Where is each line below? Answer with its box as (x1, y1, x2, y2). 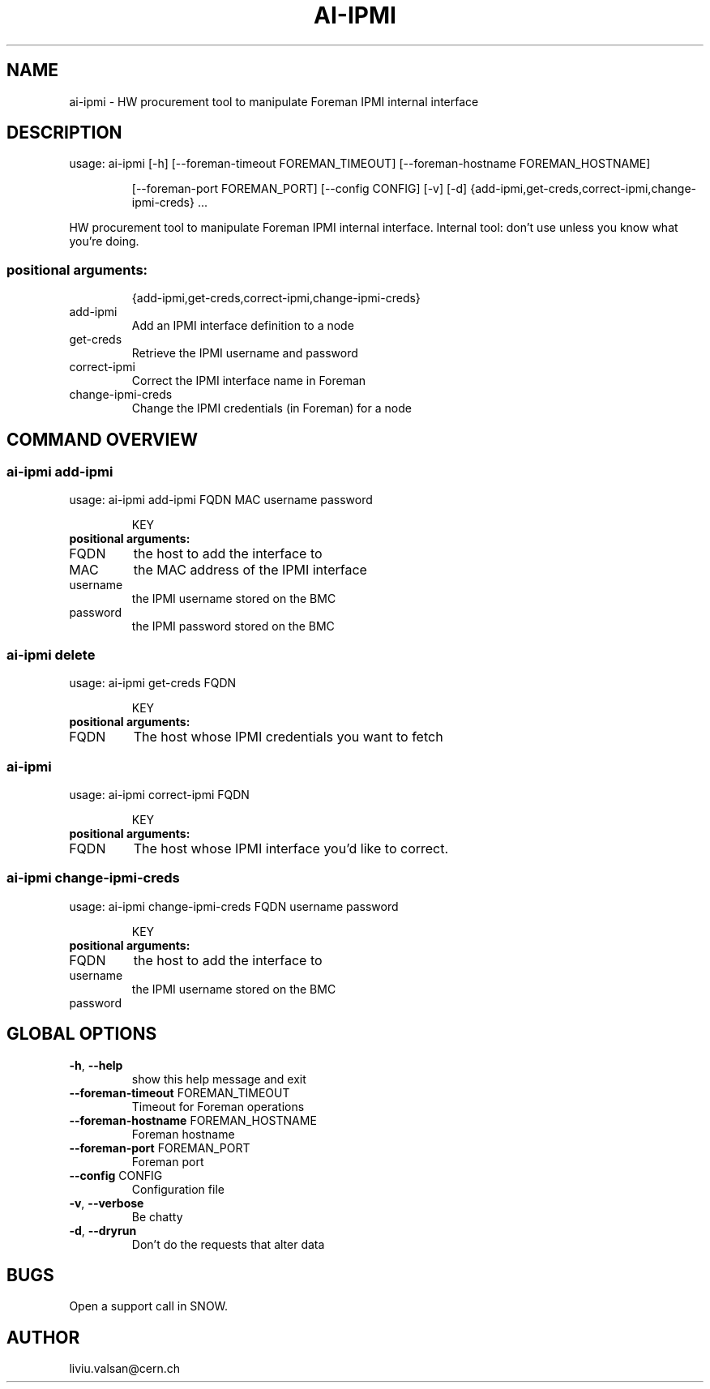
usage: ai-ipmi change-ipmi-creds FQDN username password (69, 899, 399, 913)
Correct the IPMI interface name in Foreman (131, 374, 366, 388)
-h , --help (69, 1058, 123, 1072)
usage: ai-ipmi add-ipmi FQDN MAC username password (69, 493, 373, 507)
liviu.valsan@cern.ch (69, 1361, 181, 1376)
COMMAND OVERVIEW (6, 429, 198, 450)
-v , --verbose (69, 1195, 144, 1210)
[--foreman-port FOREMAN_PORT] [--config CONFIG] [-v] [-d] (131, 182, 468, 196)
